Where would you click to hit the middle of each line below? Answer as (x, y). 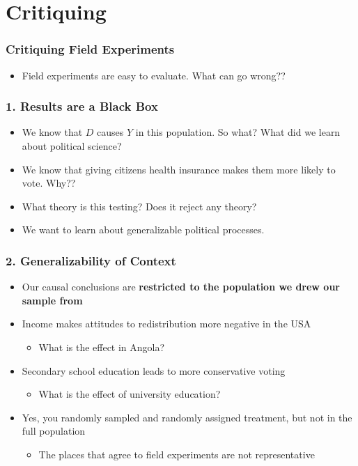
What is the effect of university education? (130, 394)
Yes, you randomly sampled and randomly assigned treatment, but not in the (187, 417)
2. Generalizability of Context (91, 260)
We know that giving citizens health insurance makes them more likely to (179, 169)
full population (54, 431)
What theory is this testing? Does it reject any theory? (139, 206)
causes (110, 132)
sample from (52, 300)
